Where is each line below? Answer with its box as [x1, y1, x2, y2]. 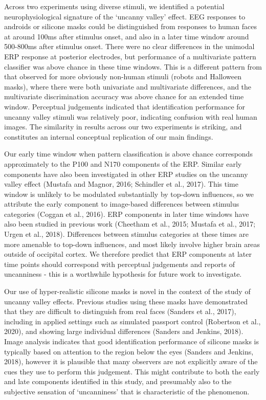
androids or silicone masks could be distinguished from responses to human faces [4, 21, 257, 32]
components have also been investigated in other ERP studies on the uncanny [4, 168, 248, 179]
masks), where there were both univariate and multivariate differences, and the [4, 81, 252, 92]
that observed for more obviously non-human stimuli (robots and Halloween [4, 71, 242, 82]
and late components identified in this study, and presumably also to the [4, 376, 232, 387]
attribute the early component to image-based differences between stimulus [4, 198, 239, 209]
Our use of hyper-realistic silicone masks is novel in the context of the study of [4, 286, 251, 297]
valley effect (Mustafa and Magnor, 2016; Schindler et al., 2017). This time [4, 179, 238, 189]
